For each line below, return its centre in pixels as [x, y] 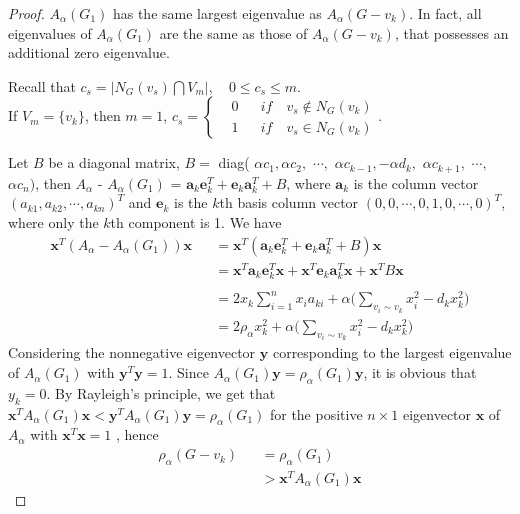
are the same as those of [233, 32]
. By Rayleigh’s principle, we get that [161, 392]
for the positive [316, 413]
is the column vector [416, 182]
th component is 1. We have [196, 222]
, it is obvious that [420, 372]
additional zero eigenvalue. [89, 52]
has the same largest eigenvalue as [217, 13]
